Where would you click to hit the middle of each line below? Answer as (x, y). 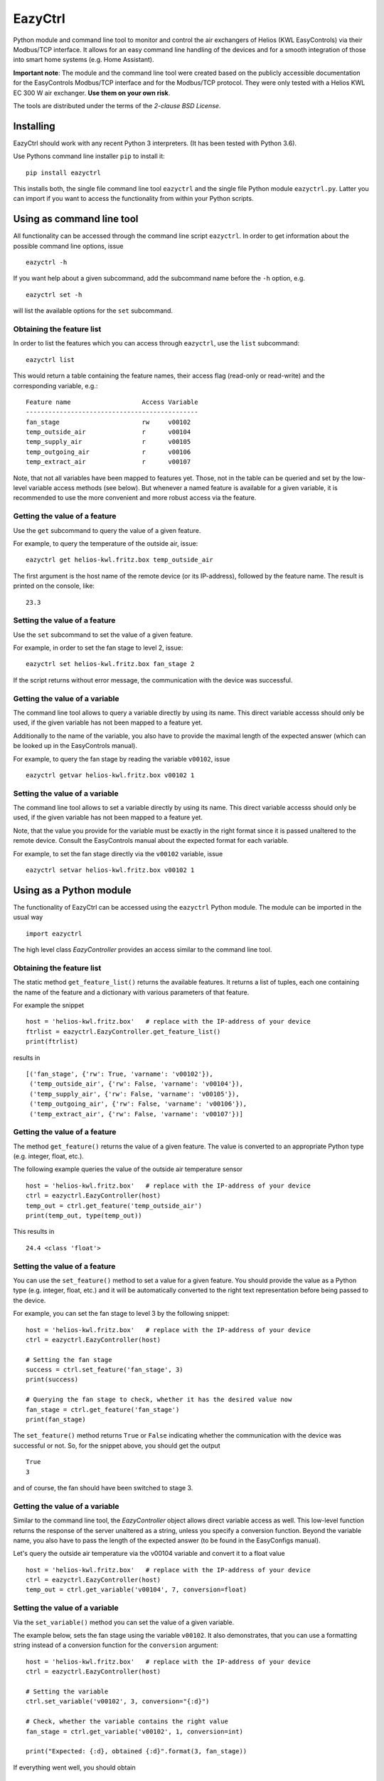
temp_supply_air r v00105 (108, 442)
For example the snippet (49, 1005)
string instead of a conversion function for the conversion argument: (116, 1645)
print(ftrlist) (52, 1042)
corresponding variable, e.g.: (55, 385)
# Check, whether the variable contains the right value (127, 1722)
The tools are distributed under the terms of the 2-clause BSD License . (117, 105)
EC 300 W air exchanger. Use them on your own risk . (92, 93)
